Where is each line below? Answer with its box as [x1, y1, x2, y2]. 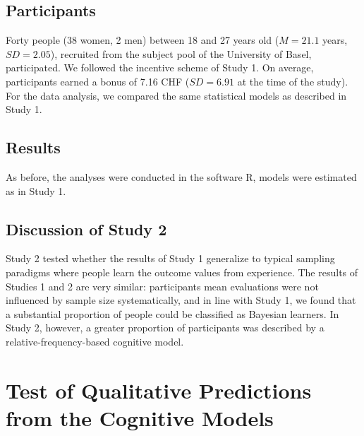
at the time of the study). [237, 73, 348, 88]
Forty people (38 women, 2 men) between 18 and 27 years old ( [6, 33, 279, 47]
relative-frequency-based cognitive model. [6, 334, 184, 348]
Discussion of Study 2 [6, 218, 167, 240]
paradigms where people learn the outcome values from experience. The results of [6, 264, 358, 279]
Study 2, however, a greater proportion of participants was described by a [6, 320, 324, 335]
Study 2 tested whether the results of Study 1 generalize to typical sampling [6, 251, 335, 266]
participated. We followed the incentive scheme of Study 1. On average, [6, 60, 314, 75]
